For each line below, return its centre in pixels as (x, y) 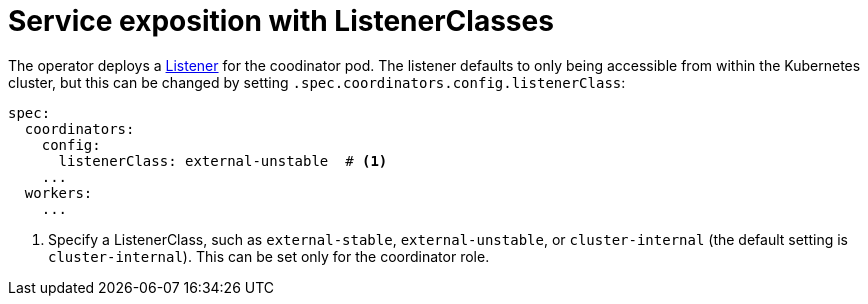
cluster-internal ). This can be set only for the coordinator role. (269, 256)
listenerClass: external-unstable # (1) (223, 160)
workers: (58, 192)
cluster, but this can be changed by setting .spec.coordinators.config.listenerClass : (317, 82)
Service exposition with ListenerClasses (281, 21)
